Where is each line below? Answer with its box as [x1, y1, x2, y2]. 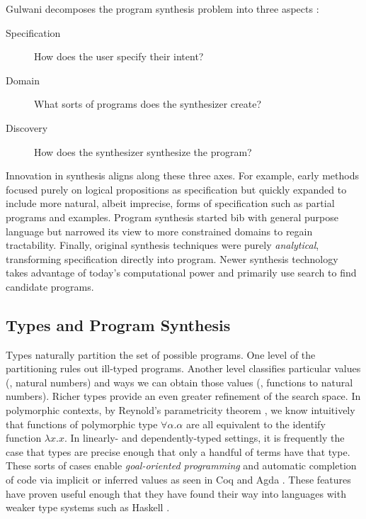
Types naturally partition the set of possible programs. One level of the [6, 347, 316, 362]
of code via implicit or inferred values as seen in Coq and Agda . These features [6, 472, 351, 487]
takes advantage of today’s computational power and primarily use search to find [6, 265, 357, 280]
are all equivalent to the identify [185, 416, 326, 431]
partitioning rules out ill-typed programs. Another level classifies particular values [6, 361, 361, 376]
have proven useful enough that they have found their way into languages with [6, 486, 346, 501]
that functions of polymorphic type [6, 416, 158, 431]
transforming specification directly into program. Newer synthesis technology [6, 251, 338, 266]
